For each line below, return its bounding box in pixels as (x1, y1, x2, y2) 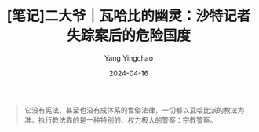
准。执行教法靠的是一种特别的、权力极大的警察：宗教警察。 (24, 115, 217, 124)
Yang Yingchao (104, 53, 154, 63)
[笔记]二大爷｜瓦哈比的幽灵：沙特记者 (6, 7, 251, 25)
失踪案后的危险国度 (66, 27, 191, 45)
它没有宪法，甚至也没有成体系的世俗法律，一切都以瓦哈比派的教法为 (24, 105, 245, 115)
